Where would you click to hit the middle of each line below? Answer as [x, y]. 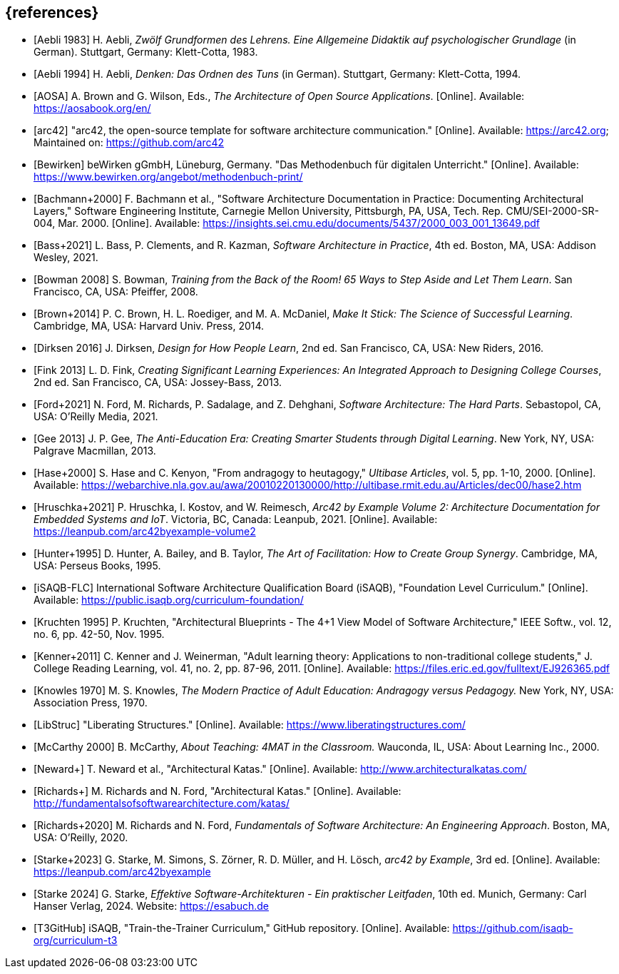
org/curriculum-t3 [76, 940]
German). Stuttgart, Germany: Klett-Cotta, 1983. [146, 52]
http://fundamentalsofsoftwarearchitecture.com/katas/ [162, 803]
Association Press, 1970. [91, 703]
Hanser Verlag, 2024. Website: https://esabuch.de [151, 906]
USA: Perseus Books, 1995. [97, 566]
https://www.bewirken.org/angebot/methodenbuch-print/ [168, 177]
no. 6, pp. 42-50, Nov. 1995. [99, 634]
